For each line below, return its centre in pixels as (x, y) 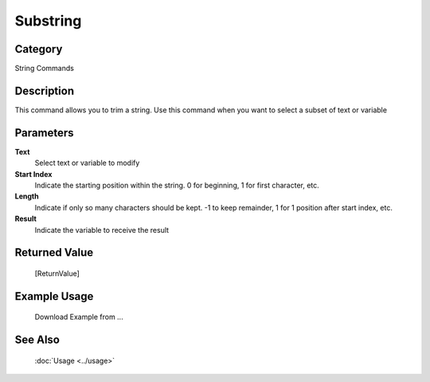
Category (39, 49)
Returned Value (54, 252)
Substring (48, 21)
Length (27, 196)
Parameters (44, 133)
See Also (37, 340)
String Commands (45, 69)
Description (45, 91)
